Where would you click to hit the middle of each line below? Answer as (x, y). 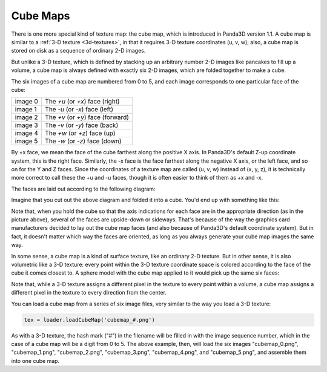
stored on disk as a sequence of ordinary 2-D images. (78, 51)
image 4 (27, 133)
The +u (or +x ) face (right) (83, 102)
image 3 (27, 125)
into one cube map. (35, 361)
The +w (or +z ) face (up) (80, 133)
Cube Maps (41, 16)
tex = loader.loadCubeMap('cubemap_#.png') (90, 320)
